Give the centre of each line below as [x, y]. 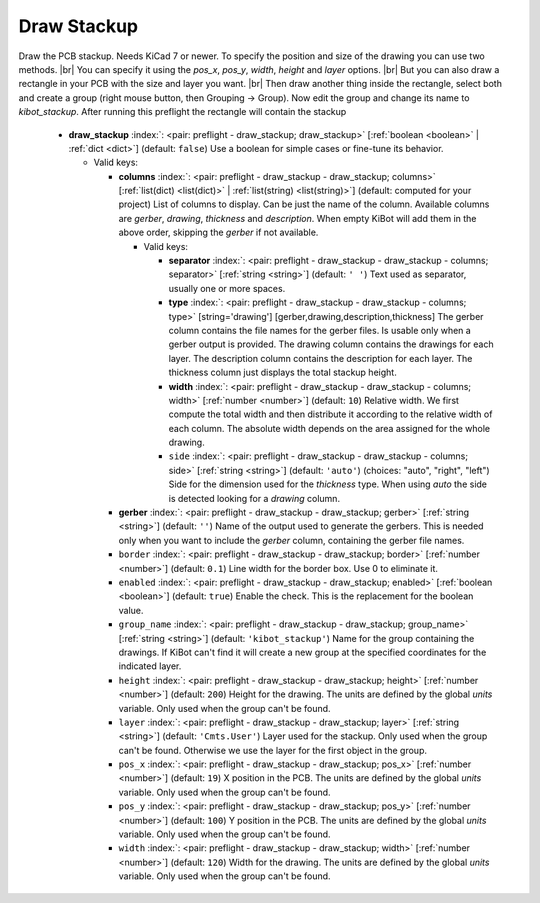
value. [131, 610]
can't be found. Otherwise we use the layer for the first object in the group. [272, 750]
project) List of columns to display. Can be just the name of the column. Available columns [304, 204]
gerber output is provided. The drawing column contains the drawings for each [331, 344]
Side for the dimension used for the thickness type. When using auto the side [328, 484]
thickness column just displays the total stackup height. [282, 372]
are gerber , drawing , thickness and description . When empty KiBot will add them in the [297, 218]
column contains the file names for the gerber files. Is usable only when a [320, 330]
